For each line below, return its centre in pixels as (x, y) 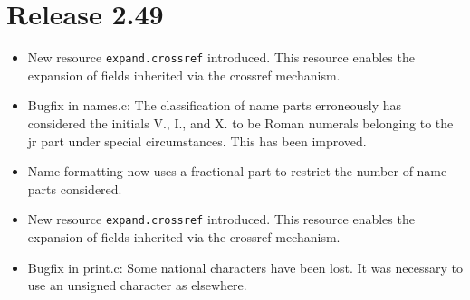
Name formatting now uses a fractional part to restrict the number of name (237, 171)
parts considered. (75, 188)
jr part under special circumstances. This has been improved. (197, 141)
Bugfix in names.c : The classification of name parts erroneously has (215, 105)
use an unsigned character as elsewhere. (137, 285)
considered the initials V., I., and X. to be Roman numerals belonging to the (240, 122)
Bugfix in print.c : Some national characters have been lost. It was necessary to (245, 267)
